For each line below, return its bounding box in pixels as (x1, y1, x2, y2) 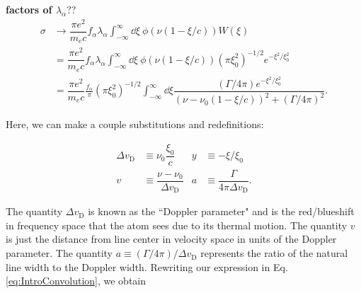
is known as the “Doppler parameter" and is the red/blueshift (88, 204, 355, 219)
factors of (6, 2, 52, 16)
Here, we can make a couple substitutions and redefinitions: (6, 117, 264, 132)
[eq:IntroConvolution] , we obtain (6, 273, 147, 288)
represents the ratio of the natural (200, 246, 348, 260)
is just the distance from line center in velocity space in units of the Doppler (6, 231, 337, 246)
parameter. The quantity (6, 246, 113, 260)
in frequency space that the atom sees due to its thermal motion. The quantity (6, 217, 348, 232)
